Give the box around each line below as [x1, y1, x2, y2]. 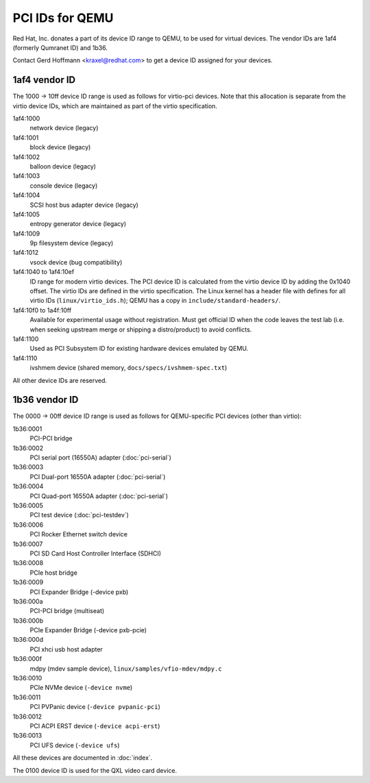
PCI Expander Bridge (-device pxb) [29, 588, 129, 596]
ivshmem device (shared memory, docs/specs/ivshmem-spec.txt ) [29, 364, 227, 372]
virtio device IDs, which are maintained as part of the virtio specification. [12, 101, 218, 110]
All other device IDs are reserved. [12, 376, 108, 384]
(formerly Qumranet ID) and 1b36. [12, 43, 108, 51]
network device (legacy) [29, 124, 99, 132]
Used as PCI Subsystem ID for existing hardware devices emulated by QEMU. [29, 345, 249, 353]
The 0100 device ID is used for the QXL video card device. [12, 766, 177, 774]
